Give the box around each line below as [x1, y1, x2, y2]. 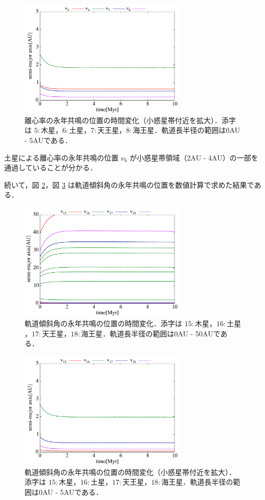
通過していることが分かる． [4, 162, 97, 173]
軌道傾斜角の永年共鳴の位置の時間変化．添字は [25, 317, 182, 328]
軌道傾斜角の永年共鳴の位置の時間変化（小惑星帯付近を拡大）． [25, 466, 236, 477]
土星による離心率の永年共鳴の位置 [4, 152, 119, 163]
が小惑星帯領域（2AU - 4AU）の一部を [129, 152, 258, 163]
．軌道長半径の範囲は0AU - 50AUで [102, 328, 220, 338]
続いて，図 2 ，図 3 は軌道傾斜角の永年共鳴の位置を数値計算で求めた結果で [4, 179, 254, 190]
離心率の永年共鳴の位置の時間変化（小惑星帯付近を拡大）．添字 [25, 114, 236, 125]
